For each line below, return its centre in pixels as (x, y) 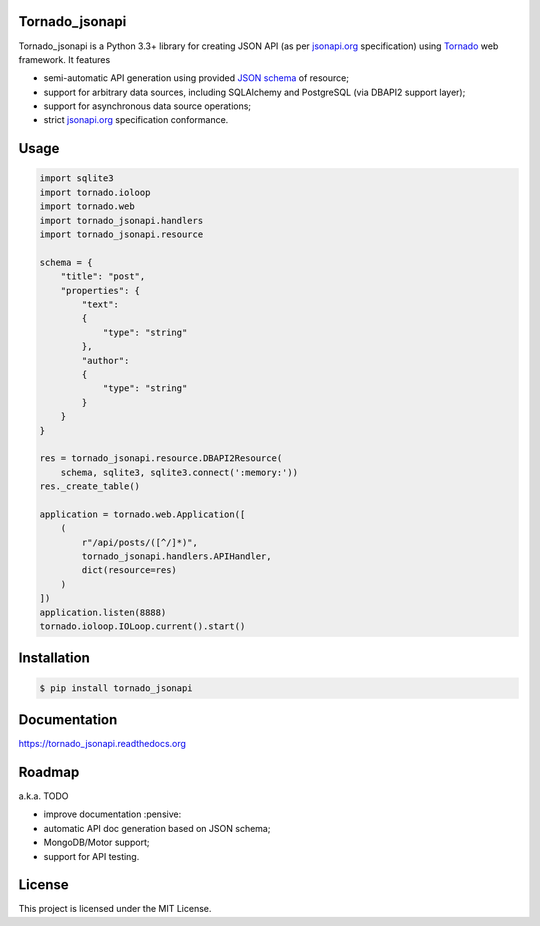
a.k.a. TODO (43, 796)
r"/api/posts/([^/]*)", (140, 542)
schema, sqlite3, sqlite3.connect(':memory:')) (179, 472)
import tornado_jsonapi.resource (121, 234)
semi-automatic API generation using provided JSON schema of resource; (196, 78)
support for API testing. (91, 856)
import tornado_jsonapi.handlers (121, 220)
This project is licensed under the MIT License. (115, 909)
